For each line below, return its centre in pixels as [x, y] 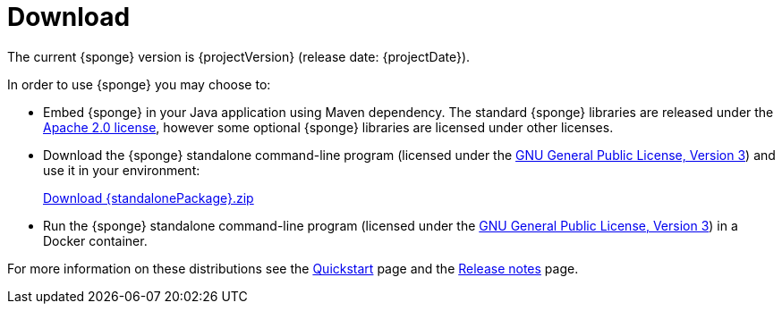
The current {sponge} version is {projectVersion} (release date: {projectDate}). [239, 56]
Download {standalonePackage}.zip [149, 198]
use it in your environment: [122, 170]
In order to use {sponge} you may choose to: [139, 84]
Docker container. [95, 240]
